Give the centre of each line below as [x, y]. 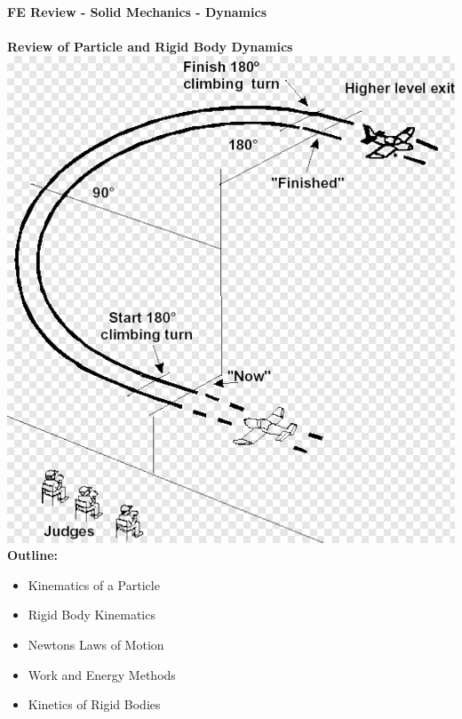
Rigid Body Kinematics [92, 615]
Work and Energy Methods [102, 674]
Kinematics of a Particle [94, 584]
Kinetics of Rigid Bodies [94, 704]
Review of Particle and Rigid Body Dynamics [150, 47]
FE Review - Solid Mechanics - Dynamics [137, 12]
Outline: [33, 555]
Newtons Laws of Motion [96, 644]
